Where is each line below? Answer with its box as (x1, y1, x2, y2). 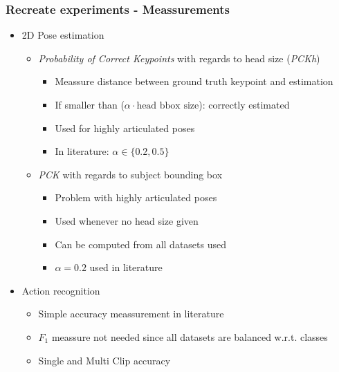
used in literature (89, 260, 163, 275)
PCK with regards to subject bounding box (38, 167, 223, 181)
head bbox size (136, 101, 199, 111)
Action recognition (21, 283, 100, 297)
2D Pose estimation (21, 28, 104, 42)
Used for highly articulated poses (55, 120, 195, 135)
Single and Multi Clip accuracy (38, 353, 171, 367)
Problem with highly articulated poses (55, 190, 217, 205)
